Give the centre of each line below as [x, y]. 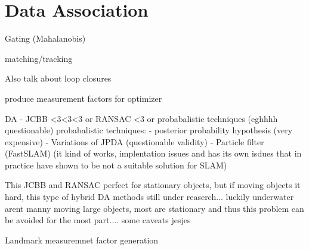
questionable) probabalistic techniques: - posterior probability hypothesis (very [149, 130]
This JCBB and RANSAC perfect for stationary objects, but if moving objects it [153, 185]
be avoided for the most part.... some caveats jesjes [98, 220]
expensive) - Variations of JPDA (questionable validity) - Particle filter [135, 141]
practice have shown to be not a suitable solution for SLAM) [116, 165]
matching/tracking [39, 58]
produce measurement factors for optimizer [84, 98]
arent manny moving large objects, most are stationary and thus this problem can [154, 208]
